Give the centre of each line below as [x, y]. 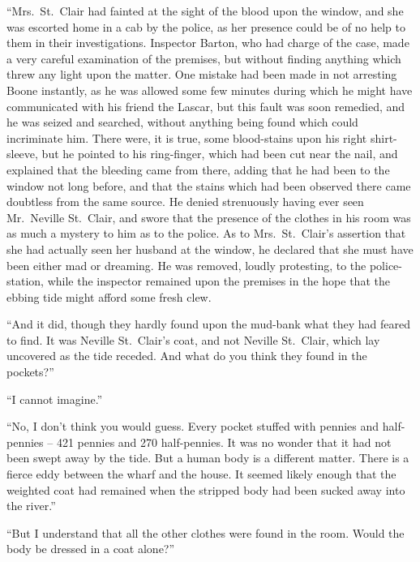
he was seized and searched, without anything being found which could [182, 122]
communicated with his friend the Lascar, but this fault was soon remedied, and [206, 106]
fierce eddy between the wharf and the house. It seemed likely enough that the [201, 474]
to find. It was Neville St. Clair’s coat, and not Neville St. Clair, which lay [193, 339]
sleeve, [22, 154]
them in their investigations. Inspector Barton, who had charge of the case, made [208, 43]
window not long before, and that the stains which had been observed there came [209, 185]
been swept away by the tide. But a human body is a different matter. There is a [208, 458]
